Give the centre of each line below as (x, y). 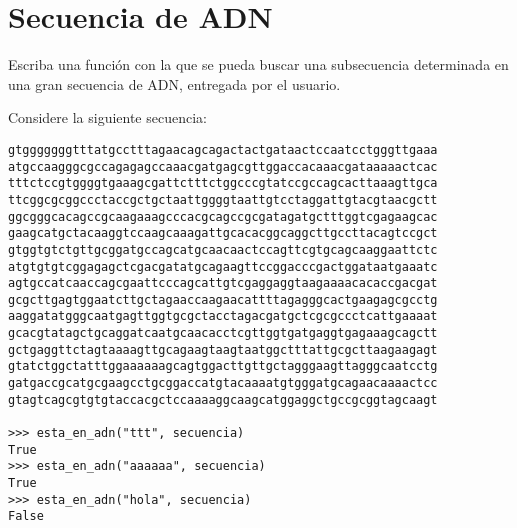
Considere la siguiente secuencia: (107, 117)
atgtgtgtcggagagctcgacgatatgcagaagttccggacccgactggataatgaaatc (223, 266)
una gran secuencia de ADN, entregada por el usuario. (174, 83)
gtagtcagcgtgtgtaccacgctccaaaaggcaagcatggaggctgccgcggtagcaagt (223, 399)
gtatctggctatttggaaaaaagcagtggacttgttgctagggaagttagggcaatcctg (223, 366)
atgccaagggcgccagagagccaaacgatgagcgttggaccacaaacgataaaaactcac (223, 166)
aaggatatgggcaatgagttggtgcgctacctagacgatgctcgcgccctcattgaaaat (223, 316)
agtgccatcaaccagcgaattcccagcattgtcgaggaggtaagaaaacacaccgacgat (223, 283)
